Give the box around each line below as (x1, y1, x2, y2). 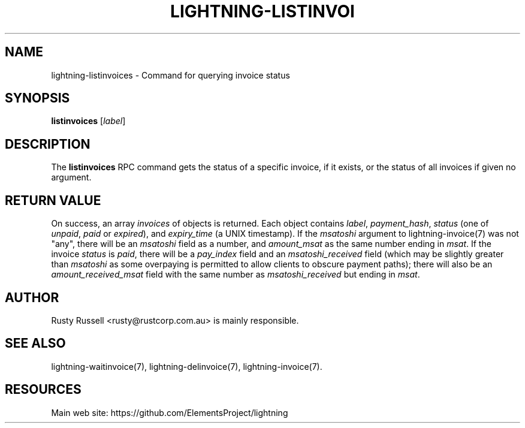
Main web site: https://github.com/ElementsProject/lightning (51, 407, 288, 418)
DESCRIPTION (5, 136, 90, 152)
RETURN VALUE (5, 192, 101, 208)
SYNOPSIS (5, 91, 70, 106)
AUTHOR (5, 290, 59, 305)
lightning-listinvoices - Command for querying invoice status (51, 70, 290, 80)
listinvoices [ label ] (51, 116, 126, 126)
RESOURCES (5, 382, 82, 397)
